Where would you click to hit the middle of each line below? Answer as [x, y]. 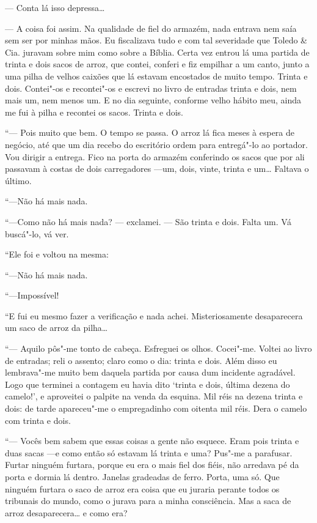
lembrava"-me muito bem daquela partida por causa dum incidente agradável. [150, 372]
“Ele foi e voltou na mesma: [57, 254]
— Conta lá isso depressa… [55, 7]
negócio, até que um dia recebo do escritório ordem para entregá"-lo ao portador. [157, 144]
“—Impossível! [32, 295]
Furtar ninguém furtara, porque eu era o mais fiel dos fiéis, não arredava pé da [152, 465]
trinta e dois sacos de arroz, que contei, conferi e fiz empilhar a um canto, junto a [157, 64]
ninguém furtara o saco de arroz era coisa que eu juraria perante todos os [142, 488]
